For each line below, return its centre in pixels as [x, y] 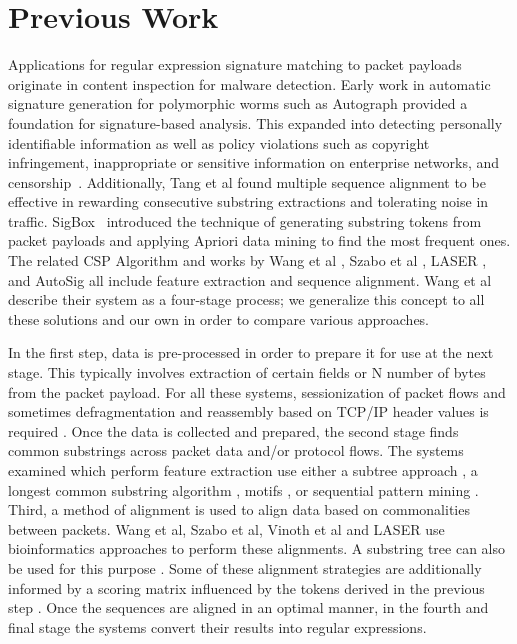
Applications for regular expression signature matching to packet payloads [235, 64]
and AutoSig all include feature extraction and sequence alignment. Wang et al [250, 279]
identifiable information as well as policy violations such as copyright [219, 142]
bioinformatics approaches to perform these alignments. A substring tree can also [256, 548]
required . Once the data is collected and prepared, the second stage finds [233, 430]
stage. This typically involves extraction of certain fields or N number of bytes [247, 372]
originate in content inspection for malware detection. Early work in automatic [249, 83]
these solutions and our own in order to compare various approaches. [219, 318]
